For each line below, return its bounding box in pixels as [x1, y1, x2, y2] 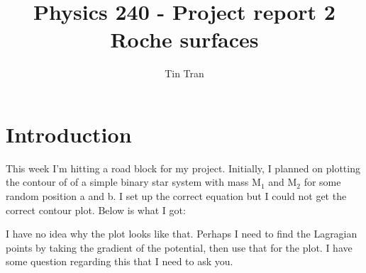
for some [304, 174, 341, 189]
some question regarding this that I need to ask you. [6, 254, 233, 269]
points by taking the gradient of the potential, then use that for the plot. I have [6, 240, 353, 255]
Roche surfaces [110, 25, 259, 54]
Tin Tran [165, 66, 204, 81]
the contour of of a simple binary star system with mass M [6, 174, 261, 189]
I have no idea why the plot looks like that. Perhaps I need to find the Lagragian [6, 226, 357, 241]
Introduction [6, 119, 132, 148]
